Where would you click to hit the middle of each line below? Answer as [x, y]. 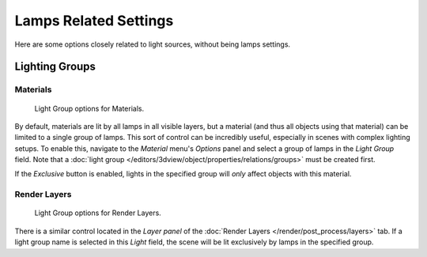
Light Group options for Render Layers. [98, 213]
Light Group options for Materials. [89, 108]
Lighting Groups [55, 67]
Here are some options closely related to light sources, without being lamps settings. [153, 44]
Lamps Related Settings [94, 21]
